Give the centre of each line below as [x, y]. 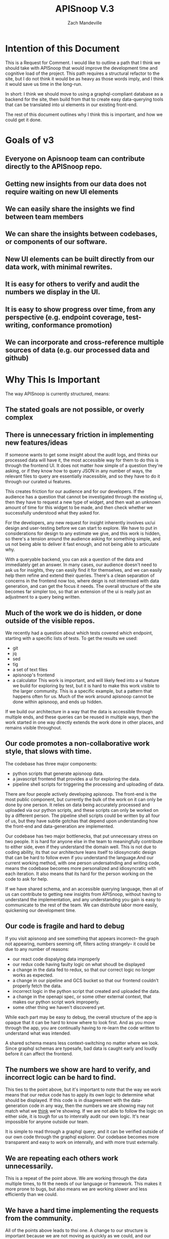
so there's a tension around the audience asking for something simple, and [83, 539]
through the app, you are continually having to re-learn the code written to [82, 1028]
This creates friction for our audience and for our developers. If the [75, 491]
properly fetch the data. [37, 986]
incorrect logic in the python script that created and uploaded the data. [86, 991]
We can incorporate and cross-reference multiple [84, 342]
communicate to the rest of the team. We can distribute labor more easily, [81, 905]
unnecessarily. [29, 1166]
